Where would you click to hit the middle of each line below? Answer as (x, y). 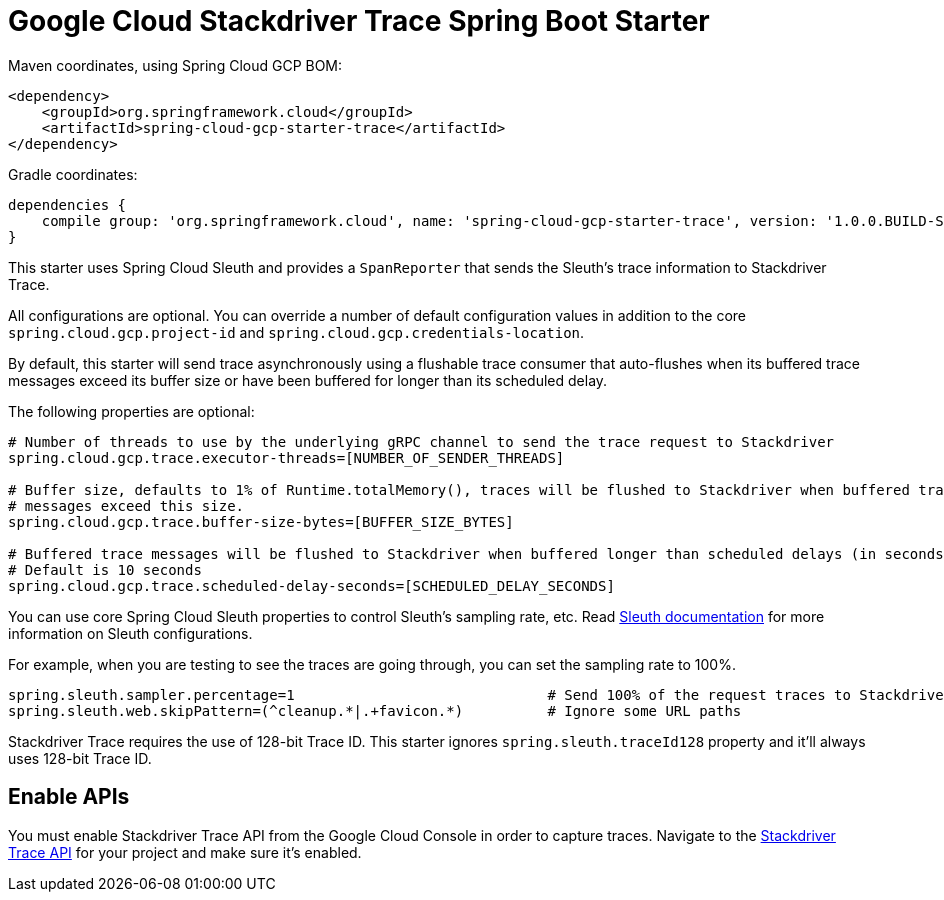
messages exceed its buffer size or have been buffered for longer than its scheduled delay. (308, 380)
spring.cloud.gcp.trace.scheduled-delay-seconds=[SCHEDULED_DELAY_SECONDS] (311, 585)
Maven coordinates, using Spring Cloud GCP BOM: (175, 65)
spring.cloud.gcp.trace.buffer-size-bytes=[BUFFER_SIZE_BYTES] (261, 521)
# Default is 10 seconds (105, 569)
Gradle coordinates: (73, 174)
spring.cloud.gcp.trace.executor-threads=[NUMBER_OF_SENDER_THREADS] (286, 457)
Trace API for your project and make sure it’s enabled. (185, 852)
